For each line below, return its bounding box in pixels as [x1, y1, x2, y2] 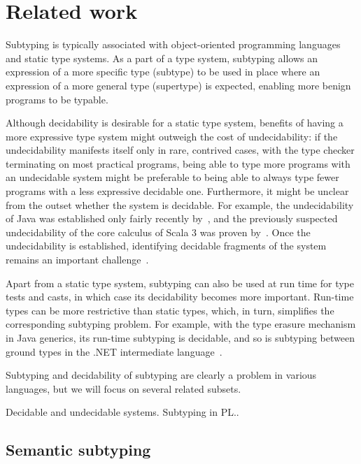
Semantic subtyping [6, 439, 151, 461]
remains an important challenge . [6, 252, 149, 267]
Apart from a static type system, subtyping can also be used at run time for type [6, 275, 354, 290]
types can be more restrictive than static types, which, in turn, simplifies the [6, 303, 334, 317]
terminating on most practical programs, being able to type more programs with [6, 156, 351, 171]
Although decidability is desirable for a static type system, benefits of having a [6, 115, 344, 130]
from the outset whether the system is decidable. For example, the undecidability [6, 197, 354, 212]
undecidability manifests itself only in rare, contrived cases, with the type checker [6, 143, 355, 157]
